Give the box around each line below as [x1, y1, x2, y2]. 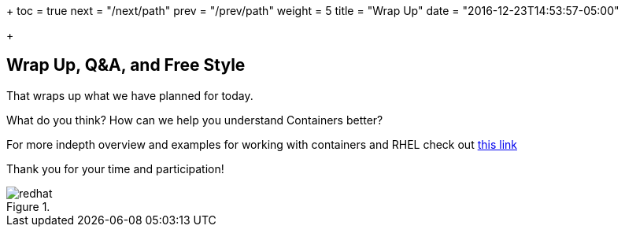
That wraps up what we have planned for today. [6, 88, 253, 102]
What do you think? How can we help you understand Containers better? [6, 113, 383, 127]
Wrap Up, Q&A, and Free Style [6, 55, 246, 76]
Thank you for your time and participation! [6, 161, 224, 176]
